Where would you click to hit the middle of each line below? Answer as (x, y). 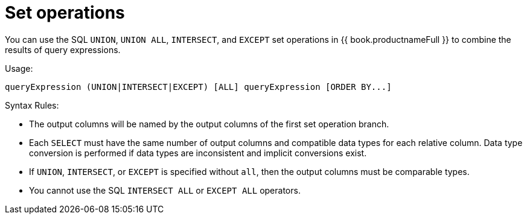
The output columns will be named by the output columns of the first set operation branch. (209, 124)
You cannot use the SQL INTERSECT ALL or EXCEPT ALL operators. (165, 190)
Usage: (19, 68)
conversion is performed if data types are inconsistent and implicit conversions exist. (198, 153)
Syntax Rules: (32, 105)
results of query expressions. (63, 49)
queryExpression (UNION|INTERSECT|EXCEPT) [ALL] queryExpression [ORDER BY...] (198, 87)
